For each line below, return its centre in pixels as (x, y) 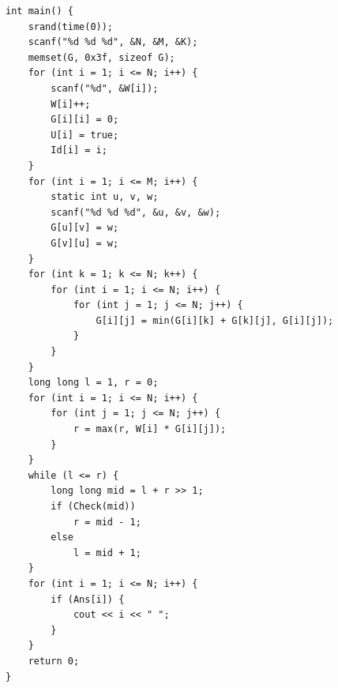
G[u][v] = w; (85, 228)
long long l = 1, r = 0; (93, 383)
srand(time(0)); (71, 26)
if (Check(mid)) (93, 506)
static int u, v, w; (105, 197)
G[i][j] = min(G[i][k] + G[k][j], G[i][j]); (215, 320)
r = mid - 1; (107, 522)
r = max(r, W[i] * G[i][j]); (150, 429)
